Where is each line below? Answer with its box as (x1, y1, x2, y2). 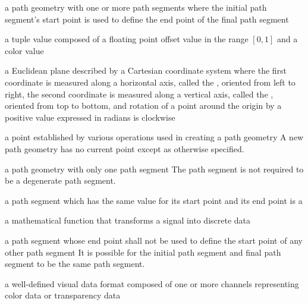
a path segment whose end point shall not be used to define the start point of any (5, 234, 303, 246)
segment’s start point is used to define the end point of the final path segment (5, 12, 289, 25)
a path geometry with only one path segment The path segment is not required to (5, 162, 304, 175)
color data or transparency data (5, 289, 121, 301)
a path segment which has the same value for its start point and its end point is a (5, 194, 303, 206)
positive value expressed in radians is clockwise (5, 111, 175, 123)
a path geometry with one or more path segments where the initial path (5, 1, 267, 13)
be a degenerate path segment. (5, 174, 116, 187)
